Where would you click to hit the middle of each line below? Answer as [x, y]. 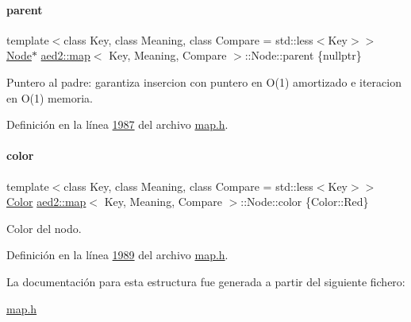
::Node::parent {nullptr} [303, 55]
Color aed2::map [46, 202]
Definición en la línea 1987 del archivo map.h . [117, 124]
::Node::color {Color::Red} [305, 202]
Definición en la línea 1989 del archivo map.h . [117, 255]
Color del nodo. [44, 228]
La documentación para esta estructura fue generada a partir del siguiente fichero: [206, 281]
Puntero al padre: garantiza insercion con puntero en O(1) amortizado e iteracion [204, 81]
